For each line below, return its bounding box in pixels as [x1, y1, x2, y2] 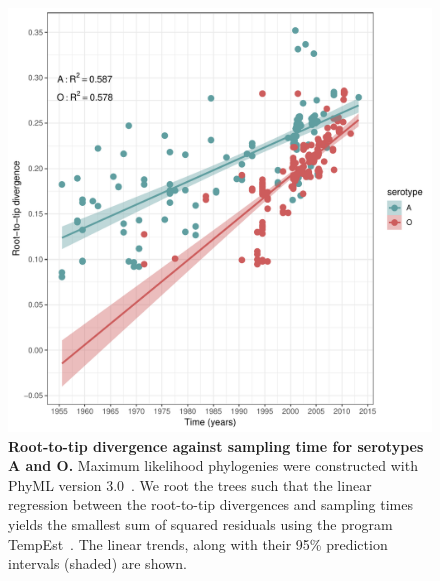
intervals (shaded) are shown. [8, 553, 187, 574]
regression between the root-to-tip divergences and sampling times [8, 494, 413, 515]
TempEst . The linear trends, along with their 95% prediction [8, 533, 388, 554]
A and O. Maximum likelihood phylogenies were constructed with [8, 455, 418, 476]
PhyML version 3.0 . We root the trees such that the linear [8, 474, 372, 495]
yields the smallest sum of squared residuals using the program [8, 513, 393, 534]
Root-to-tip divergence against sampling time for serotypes [8, 435, 424, 456]
